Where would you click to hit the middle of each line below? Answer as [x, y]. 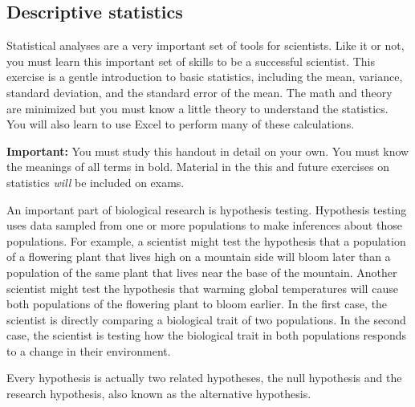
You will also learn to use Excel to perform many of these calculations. [181, 124]
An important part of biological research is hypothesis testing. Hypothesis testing [207, 209]
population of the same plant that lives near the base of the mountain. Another [202, 272]
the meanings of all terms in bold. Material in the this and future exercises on [198, 167]
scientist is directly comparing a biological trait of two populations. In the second [206, 319]
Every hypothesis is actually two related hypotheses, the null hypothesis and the [204, 378]
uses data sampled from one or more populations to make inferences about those [204, 225]
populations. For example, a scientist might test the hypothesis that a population [206, 240]
